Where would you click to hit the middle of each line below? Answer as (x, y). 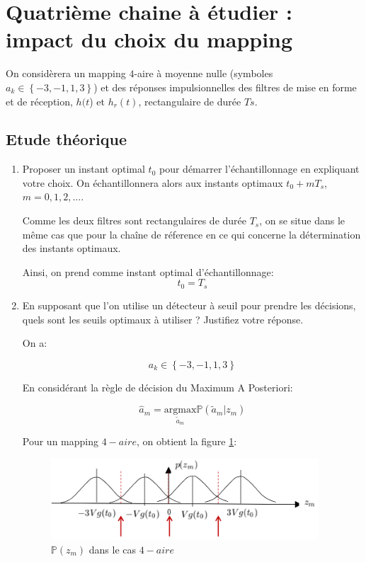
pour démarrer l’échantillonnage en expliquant (259, 169)
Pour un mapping (61, 441)
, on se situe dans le (302, 220)
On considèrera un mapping (66, 73)
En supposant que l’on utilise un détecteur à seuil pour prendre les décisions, (189, 305)
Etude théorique (67, 139)
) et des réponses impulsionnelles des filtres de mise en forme (225, 87)
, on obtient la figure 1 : (187, 441)
